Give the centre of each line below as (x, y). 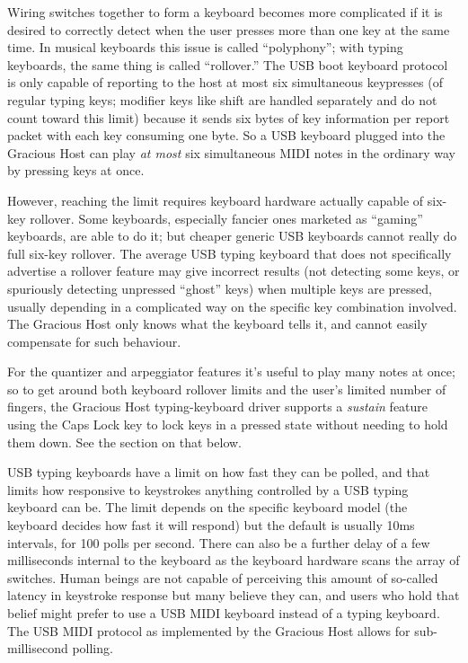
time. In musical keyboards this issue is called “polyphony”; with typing (205, 47)
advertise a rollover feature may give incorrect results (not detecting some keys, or (234, 271)
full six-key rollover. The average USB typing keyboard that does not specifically (230, 253)
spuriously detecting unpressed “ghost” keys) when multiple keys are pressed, (220, 288)
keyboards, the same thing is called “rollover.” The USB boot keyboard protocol (228, 64)
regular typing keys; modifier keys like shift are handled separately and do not (222, 99)
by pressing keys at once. (76, 170)
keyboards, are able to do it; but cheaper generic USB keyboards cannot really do (232, 236)
